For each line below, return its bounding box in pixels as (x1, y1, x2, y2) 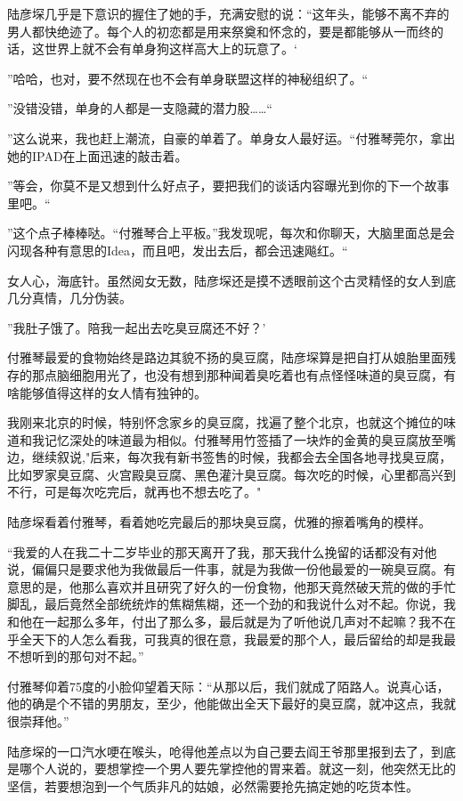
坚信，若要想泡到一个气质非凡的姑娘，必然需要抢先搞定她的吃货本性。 (7, 776, 418, 795)
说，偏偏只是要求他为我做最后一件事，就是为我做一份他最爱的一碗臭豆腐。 (7, 560, 443, 578)
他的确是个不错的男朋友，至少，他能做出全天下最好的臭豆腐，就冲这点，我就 (7, 694, 456, 713)
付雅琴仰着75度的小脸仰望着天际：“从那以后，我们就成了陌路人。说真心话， (7, 676, 450, 695)
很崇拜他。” (7, 712, 69, 730)
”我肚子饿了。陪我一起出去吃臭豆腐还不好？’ (7, 318, 266, 336)
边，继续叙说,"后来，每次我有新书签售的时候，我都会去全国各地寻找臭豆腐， (7, 448, 452, 466)
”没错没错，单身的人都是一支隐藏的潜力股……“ (7, 99, 272, 117)
